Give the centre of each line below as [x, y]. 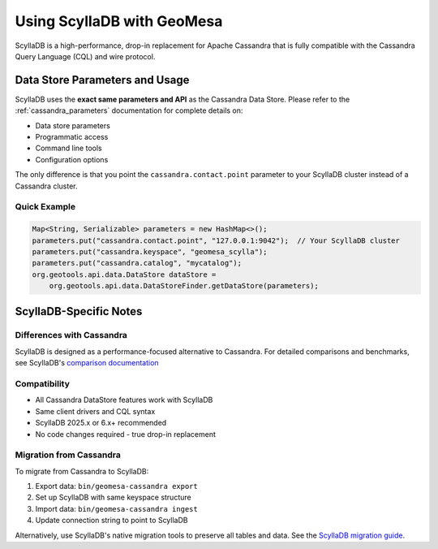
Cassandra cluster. [46, 186]
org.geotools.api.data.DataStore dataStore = [124, 274]
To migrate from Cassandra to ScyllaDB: [82, 471]
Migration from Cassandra [68, 455]
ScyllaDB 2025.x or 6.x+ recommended [101, 423]
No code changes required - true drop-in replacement [126, 434]
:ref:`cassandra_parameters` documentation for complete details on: [129, 110]
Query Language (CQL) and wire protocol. [85, 56]
